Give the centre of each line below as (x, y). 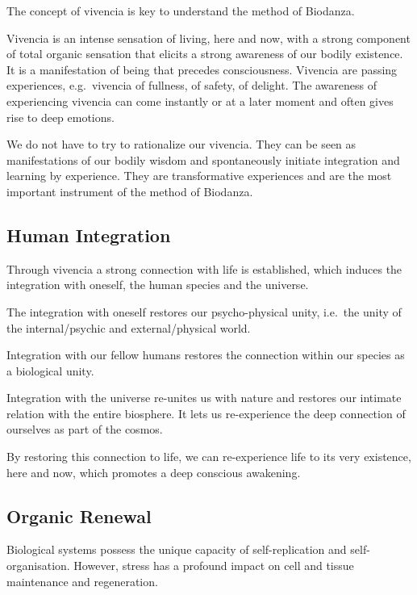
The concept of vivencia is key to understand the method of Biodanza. (181, 10)
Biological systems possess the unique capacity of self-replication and (177, 549)
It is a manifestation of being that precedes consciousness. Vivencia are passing (202, 69)
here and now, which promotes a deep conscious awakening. (154, 472)
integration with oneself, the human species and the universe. (158, 285)
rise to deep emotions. (60, 117)
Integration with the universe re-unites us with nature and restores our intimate (204, 398)
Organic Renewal (79, 515)
